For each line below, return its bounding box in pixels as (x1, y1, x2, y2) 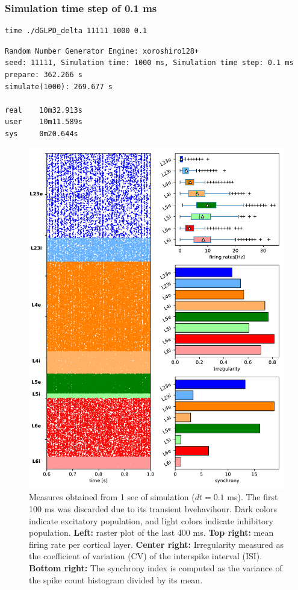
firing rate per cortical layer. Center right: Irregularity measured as (29, 538, 284, 550)
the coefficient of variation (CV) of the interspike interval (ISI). (29, 550, 262, 562)
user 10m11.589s (5, 118, 82, 127)
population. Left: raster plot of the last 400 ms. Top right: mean (29, 526, 274, 539)
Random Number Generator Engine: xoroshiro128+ (5, 46, 199, 55)
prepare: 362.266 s (5, 71, 82, 79)
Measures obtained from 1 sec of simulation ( (29, 491, 195, 503)
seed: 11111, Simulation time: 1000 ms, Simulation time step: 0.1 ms (5, 58, 294, 67)
